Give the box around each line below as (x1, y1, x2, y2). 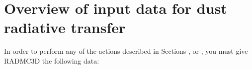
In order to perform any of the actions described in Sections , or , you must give (4, 46, 248, 56)
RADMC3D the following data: (4, 55, 99, 66)
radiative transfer (4, 17, 126, 37)
